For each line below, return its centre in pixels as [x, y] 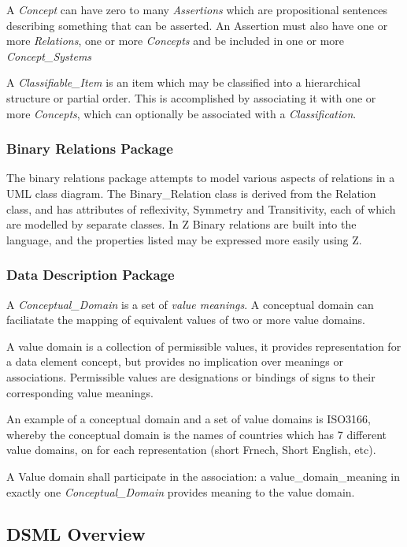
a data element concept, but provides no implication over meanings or [175, 361]
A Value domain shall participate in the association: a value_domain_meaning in [203, 476]
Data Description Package [91, 275]
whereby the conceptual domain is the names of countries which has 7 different [196, 434]
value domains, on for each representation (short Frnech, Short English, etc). [191, 450]
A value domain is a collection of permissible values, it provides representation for [204, 346]
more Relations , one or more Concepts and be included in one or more [176, 41]
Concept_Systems [49, 56]
